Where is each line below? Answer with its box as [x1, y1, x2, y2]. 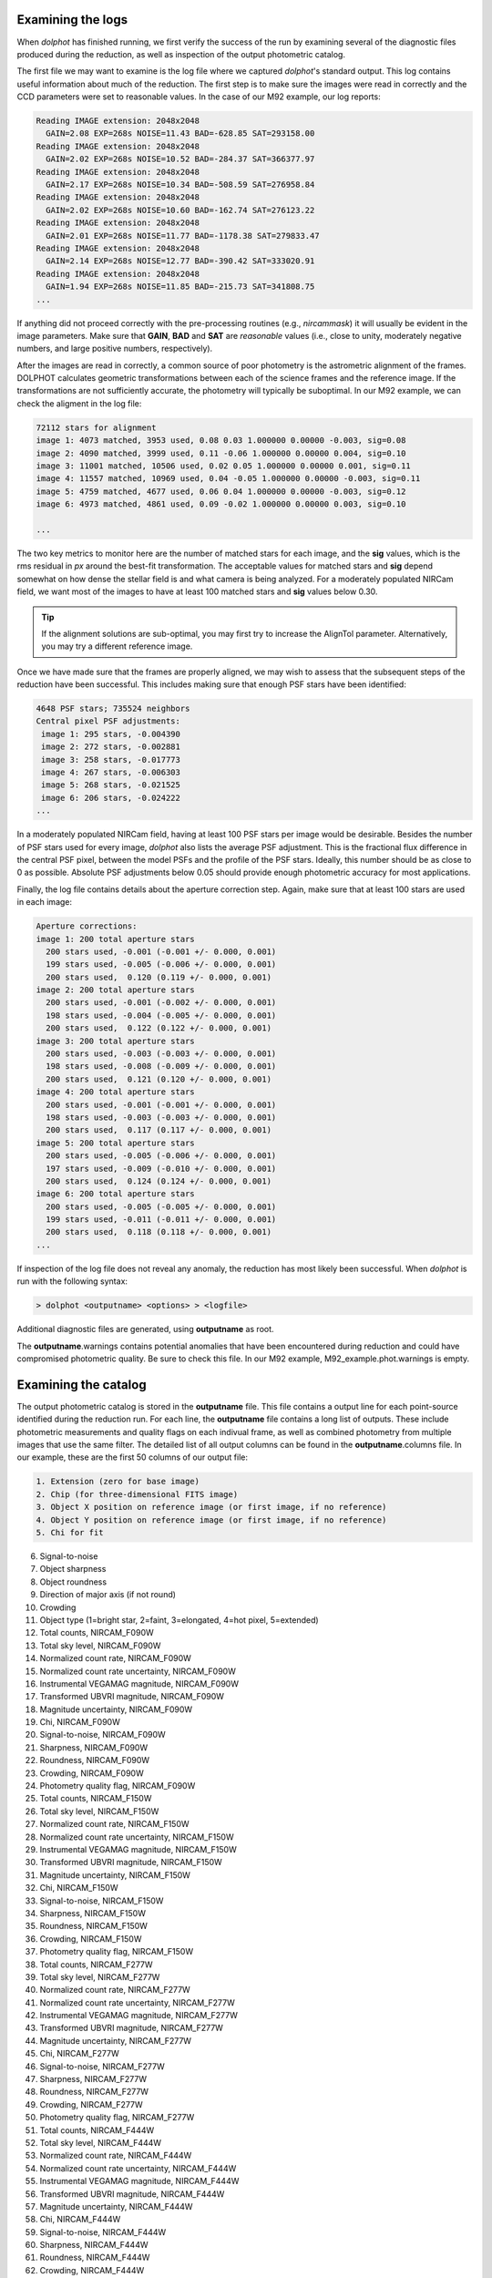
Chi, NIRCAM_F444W [39, 2214, 121, 2225]
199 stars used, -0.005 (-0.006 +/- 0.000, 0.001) [46, 959, 277, 970]
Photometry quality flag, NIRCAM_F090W [39, 1780, 196, 1791]
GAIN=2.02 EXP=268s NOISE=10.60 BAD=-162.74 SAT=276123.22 [46, 205, 315, 215]
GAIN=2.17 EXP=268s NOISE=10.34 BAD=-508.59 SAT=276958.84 [46, 180, 315, 190]
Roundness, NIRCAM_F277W [39, 2087, 149, 2098]
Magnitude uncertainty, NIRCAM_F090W [39, 1704, 193, 1715]
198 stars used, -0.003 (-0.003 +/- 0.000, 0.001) [46, 1112, 277, 1123]
